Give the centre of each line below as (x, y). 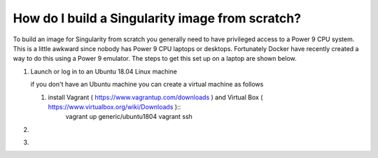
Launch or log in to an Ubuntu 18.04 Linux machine (104, 71)
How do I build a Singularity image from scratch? (157, 18)
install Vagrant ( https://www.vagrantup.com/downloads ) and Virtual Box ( (155, 97)
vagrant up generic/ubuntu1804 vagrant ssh (129, 117)
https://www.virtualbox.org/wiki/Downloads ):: (114, 107)
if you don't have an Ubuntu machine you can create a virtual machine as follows (147, 85)
